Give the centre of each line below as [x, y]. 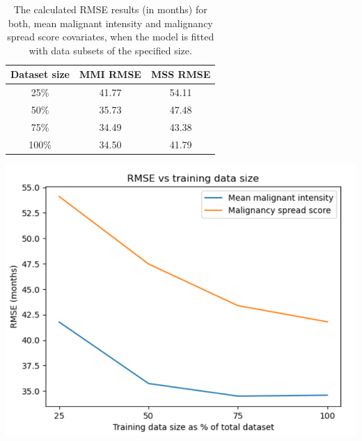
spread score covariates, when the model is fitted [111, 37]
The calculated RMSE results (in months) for [110, 9]
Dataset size [40, 74]
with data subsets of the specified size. [110, 50]
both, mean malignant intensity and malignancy [110, 23]
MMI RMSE [110, 74]
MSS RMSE [181, 74]
